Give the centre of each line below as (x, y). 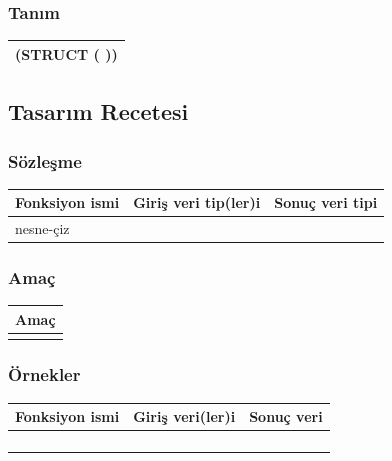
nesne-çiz (42, 228)
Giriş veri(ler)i (184, 416)
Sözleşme (45, 160)
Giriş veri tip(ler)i (197, 202)
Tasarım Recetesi (98, 111)
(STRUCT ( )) (66, 53)
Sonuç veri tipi (326, 202)
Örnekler (44, 374)
